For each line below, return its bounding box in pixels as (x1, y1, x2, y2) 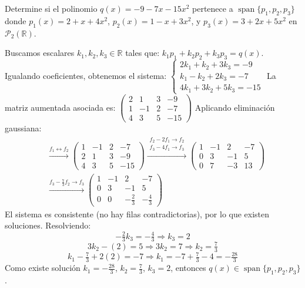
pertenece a (192, 2, 233, 14)
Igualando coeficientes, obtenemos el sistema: (5, 69, 167, 81)
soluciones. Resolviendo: (5, 219, 91, 231)
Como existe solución (5, 261, 81, 274)
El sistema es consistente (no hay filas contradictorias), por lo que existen (5, 207, 270, 220)
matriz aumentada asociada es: (5, 101, 116, 113)
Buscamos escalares (5, 47, 75, 59)
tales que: (125, 47, 160, 59)
